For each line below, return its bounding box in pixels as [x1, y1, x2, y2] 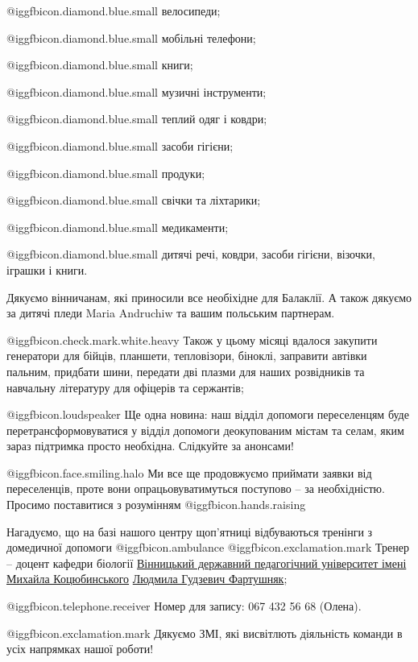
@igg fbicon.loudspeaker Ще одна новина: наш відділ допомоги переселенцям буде [6, 406, 409, 423]
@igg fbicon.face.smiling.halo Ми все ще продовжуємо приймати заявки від [6, 464, 372, 481]
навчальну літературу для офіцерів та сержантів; [6, 379, 244, 395]
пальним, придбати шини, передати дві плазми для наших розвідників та [6, 362, 365, 379]
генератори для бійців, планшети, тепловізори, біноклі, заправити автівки [6, 347, 367, 364]
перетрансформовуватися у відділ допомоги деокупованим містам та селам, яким [6, 421, 404, 438]
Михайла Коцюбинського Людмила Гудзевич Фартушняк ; [6, 570, 288, 587]
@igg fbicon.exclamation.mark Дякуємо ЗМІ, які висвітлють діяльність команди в [6, 624, 403, 641]
